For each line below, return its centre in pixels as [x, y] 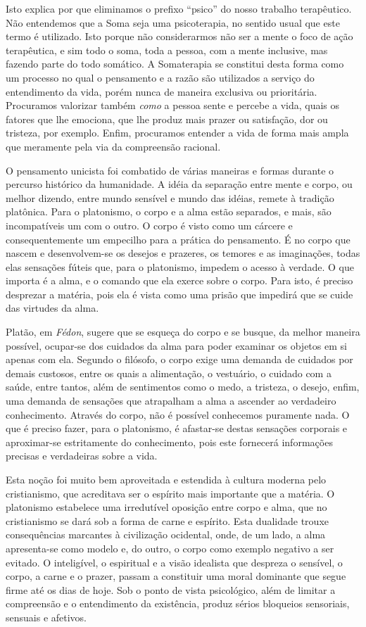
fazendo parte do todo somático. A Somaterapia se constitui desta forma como [175, 64]
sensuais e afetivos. [46, 617]
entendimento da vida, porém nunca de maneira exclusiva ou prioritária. [162, 91]
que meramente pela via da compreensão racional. [113, 146]
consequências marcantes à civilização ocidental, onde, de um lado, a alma [166, 534]
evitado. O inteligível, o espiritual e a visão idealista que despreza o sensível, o [174, 562]
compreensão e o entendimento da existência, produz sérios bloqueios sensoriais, [178, 603]
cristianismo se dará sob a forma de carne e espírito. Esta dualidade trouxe [167, 520]
